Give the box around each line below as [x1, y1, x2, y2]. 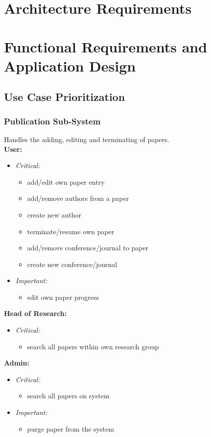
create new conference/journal [27, 259, 117, 269]
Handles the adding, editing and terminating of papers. [4, 134, 169, 144]
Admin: [4, 358, 29, 368]
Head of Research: [4, 308, 67, 318]
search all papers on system [27, 390, 110, 401]
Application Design [4, 55, 136, 75]
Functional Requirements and [4, 36, 208, 56]
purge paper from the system [27, 423, 114, 434]
